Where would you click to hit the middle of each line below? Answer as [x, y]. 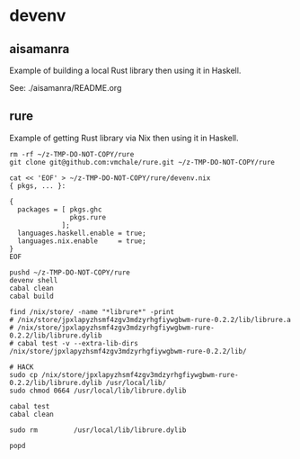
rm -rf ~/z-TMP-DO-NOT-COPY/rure [72, 154]
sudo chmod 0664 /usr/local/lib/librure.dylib [98, 391]
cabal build [31, 296]
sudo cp [24, 374]
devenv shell [34, 280]
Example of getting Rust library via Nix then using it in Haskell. [124, 138]
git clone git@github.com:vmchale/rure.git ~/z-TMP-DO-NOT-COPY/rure [142, 162]
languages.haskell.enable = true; [82, 233]
